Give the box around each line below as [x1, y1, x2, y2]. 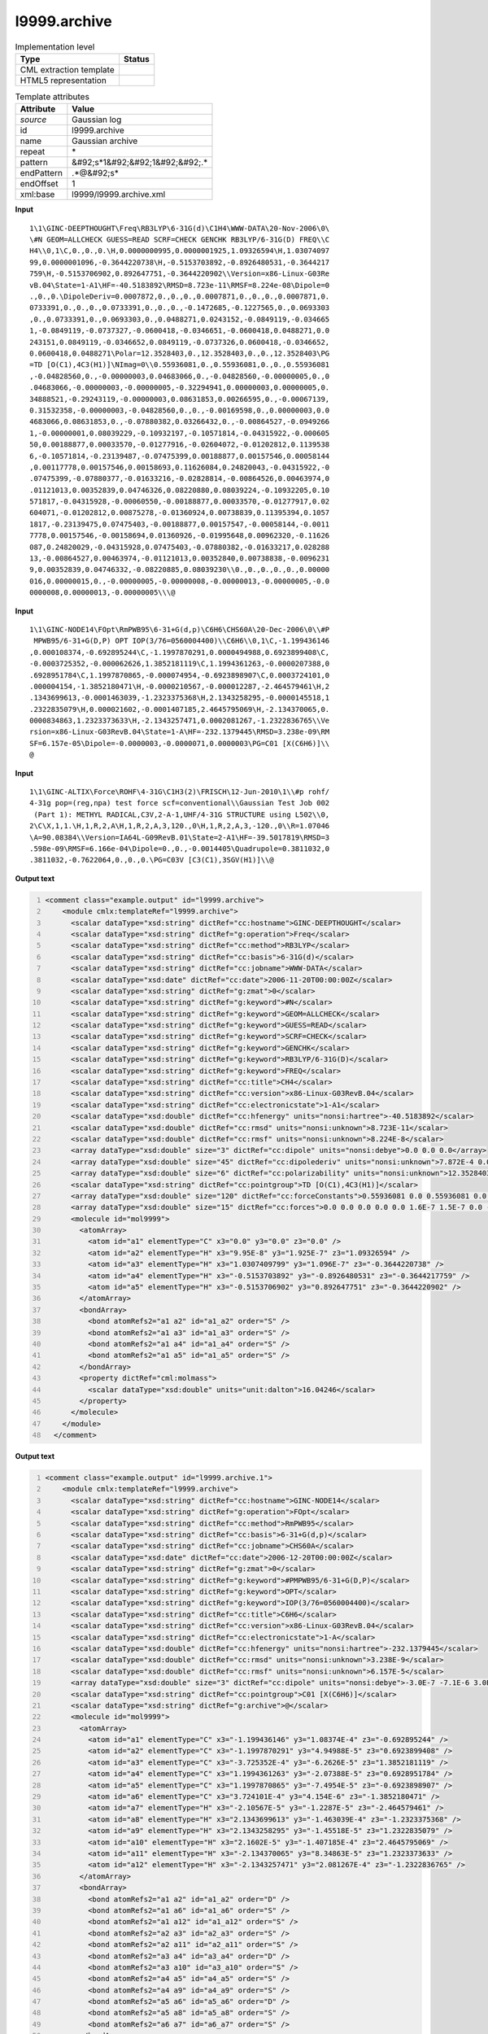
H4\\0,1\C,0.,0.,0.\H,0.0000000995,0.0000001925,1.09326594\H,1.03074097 [29, 247, 330, 255]
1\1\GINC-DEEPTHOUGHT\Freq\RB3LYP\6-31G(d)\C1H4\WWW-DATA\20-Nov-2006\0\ [29, 224, 330, 233]
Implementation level [15, 41, 95, 52]
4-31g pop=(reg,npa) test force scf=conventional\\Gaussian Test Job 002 [29, 798, 330, 808]
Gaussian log [72, 114, 122, 125]
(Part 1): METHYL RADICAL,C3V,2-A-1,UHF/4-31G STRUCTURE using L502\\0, [33, 810, 330, 819]
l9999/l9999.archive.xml [72, 189, 166, 200]
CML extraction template [20, 63, 115, 75]
